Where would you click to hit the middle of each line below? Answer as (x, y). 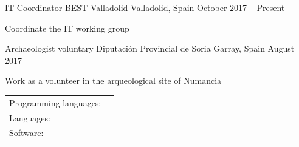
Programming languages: (55, 102)
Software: (26, 133)
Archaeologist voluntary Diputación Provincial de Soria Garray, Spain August (150, 48)
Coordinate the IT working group (67, 28)
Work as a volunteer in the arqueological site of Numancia (113, 80)
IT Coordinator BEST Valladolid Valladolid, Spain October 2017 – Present (145, 7)
